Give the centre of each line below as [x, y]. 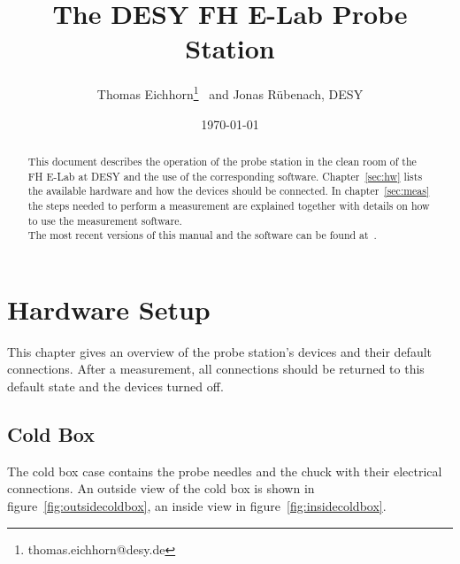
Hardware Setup [109, 309]
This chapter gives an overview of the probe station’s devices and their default [220, 351]
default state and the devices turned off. [115, 386]
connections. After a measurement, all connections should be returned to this [216, 369]
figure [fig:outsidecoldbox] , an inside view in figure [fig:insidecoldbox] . [197, 506]
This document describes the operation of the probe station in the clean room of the [222, 161]
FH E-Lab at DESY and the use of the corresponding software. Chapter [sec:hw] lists [225, 176]
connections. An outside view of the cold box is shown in [161, 488]
